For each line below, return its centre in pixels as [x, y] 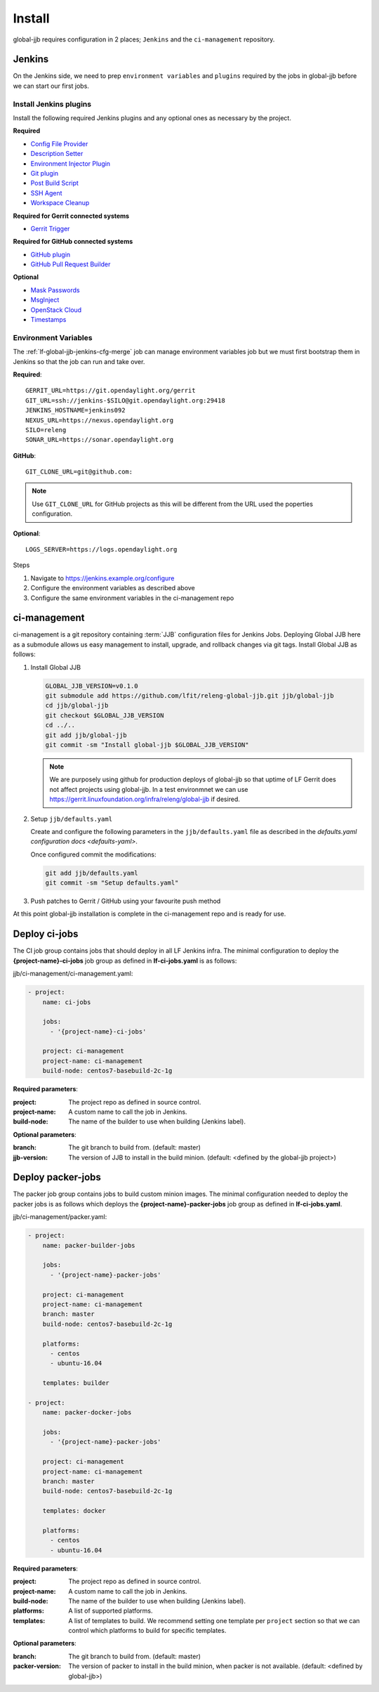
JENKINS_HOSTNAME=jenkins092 [75, 410]
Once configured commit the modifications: [93, 854]
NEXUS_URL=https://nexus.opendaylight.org [100, 420]
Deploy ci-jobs [46, 934]
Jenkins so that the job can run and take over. [79, 361]
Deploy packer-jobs [57, 1177]
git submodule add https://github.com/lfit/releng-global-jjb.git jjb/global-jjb [190, 696]
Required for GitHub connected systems [73, 242]
